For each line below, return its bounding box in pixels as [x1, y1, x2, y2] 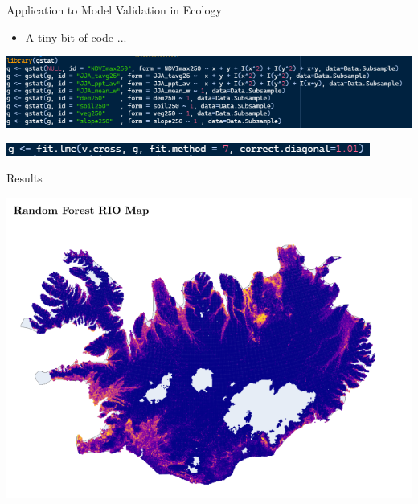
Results [6, 170, 43, 186]
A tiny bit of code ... [25, 28, 127, 45]
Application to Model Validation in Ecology [6, 2, 222, 18]
